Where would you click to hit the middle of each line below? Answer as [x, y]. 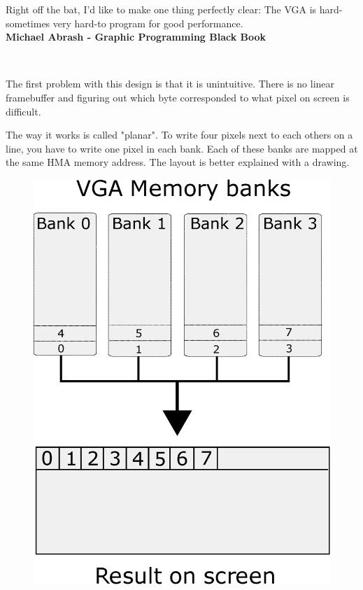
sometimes [28, 23]
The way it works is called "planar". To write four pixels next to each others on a [179, 135]
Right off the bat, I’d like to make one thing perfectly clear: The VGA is [161, 9]
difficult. [23, 111]
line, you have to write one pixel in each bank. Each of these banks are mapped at [182, 148]
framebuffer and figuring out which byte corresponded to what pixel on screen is [178, 97]
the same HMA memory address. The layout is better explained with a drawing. [178, 162]
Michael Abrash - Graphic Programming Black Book [136, 37]
